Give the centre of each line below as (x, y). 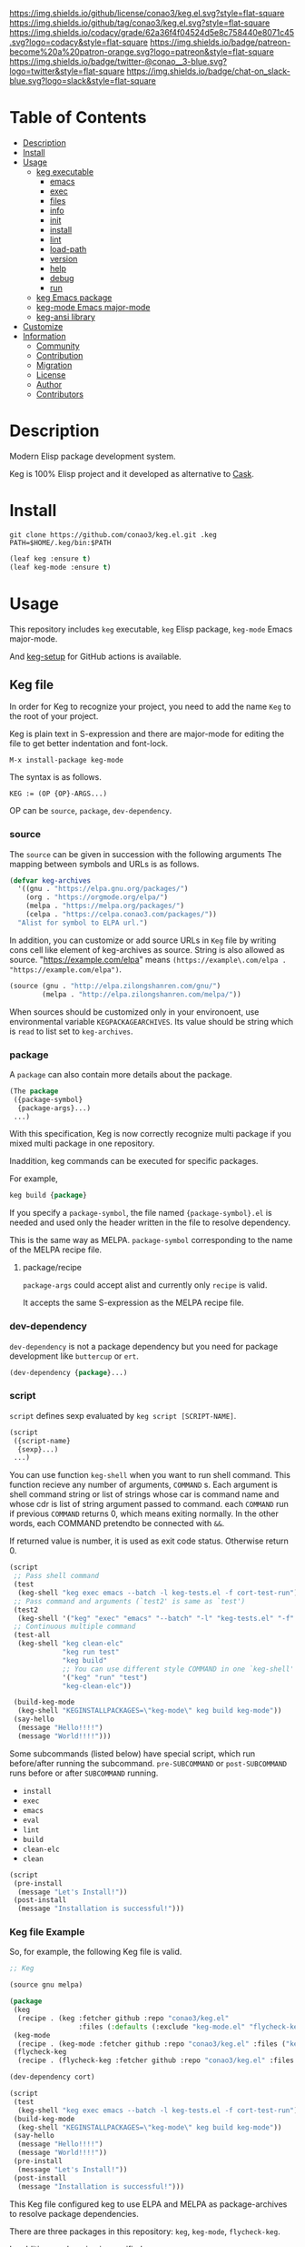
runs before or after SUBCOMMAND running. (84, 1773)
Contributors (60, 394)
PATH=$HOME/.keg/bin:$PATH (60, 542)
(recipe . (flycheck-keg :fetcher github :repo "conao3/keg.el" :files (156, 2060)
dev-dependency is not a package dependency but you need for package (144, 1346)
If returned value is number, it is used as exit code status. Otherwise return (149, 1541)
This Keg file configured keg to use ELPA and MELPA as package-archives (148, 2204)
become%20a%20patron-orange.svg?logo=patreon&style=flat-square (142, 52)
